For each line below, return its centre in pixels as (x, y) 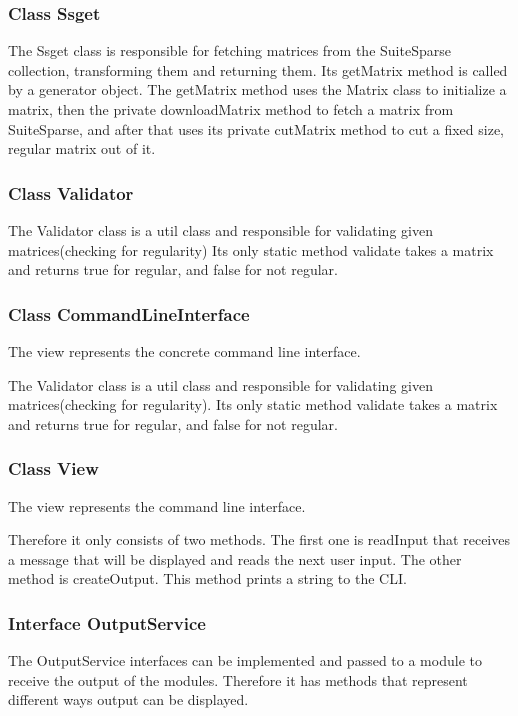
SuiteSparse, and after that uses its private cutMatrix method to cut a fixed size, (256, 128)
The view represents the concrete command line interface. (184, 351)
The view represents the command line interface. (157, 505)
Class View (53, 468)
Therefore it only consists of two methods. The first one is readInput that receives (259, 539)
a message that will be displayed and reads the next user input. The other (235, 558)
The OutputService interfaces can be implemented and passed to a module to (245, 660)
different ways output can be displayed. (128, 699)
